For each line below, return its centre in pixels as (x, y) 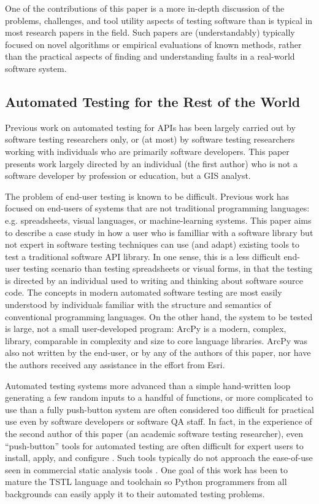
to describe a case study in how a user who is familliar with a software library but (159, 232)
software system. (36, 68)
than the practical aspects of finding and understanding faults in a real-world (150, 56)
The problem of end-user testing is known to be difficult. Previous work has (147, 196)
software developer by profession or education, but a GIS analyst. (128, 175)
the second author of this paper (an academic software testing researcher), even (154, 434)
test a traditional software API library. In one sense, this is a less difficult (143, 256)
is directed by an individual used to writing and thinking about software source (154, 280)
